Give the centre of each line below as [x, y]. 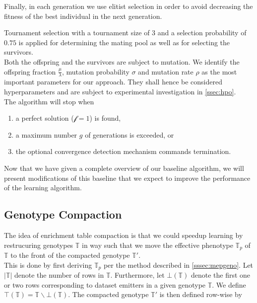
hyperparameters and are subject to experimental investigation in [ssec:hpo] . [120, 91]
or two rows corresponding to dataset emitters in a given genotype [105, 284]
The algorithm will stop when [49, 101]
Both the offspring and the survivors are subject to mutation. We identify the [122, 61]
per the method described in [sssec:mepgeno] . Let [178, 265]
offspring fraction [30, 71]
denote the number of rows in [59, 275]
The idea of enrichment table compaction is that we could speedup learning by [124, 235]
